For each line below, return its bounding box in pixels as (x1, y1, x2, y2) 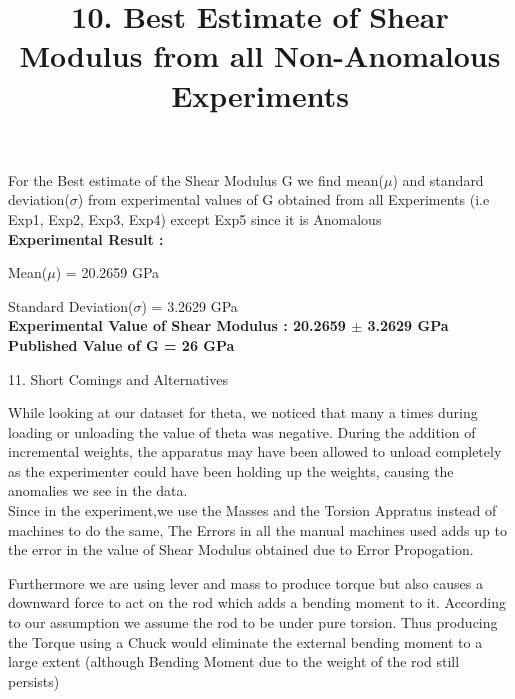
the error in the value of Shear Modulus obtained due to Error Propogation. (8, 539, 474, 560)
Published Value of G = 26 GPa (8, 334, 235, 355)
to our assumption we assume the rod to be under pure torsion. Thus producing (8, 612, 498, 633)
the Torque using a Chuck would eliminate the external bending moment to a (8, 631, 483, 652)
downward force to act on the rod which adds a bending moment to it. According (8, 592, 507, 613)
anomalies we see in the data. (8, 480, 188, 501)
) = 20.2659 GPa (55, 262, 160, 283)
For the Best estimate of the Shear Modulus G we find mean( (8, 169, 385, 190)
